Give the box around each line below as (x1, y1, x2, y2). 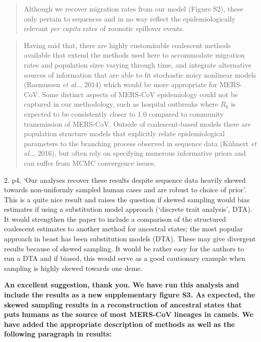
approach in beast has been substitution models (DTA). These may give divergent (4, 233, 256, 244)
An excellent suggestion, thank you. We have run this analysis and (4, 279, 239, 290)
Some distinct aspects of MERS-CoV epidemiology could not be (42, 89, 238, 99)
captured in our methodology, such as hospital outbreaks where (24, 99, 218, 109)
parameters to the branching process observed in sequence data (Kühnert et (24, 138, 256, 148)
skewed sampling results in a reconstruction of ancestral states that (4, 299, 242, 309)
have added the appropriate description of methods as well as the (4, 318, 235, 329)
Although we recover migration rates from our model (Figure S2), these (24, 4, 243, 14)
